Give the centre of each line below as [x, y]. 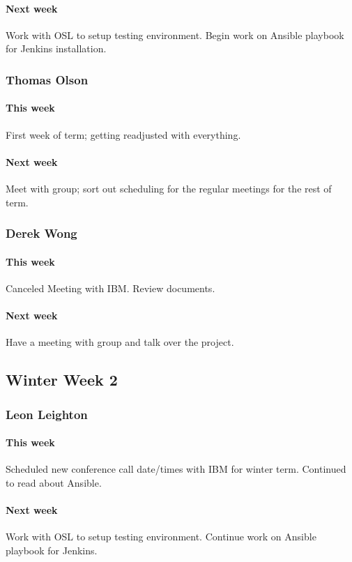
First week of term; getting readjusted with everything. [123, 134]
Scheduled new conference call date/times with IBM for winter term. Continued [176, 469]
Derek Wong [41, 233]
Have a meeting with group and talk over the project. [120, 342]
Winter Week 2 [62, 380]
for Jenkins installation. [56, 48]
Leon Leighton [47, 414]
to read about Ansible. [54, 482]
